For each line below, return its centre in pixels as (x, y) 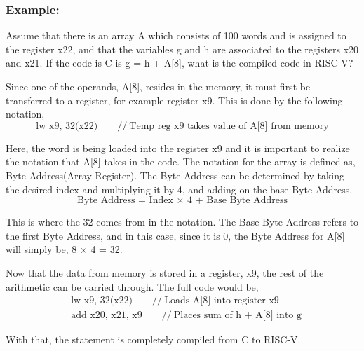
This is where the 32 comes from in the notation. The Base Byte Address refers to (182, 222)
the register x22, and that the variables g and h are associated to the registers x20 (182, 49)
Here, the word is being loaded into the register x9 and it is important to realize (178, 147)
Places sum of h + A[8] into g (237, 316)
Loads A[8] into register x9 (222, 301)
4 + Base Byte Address (237, 201)
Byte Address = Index (125, 201)
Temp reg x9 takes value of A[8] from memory (229, 126)
